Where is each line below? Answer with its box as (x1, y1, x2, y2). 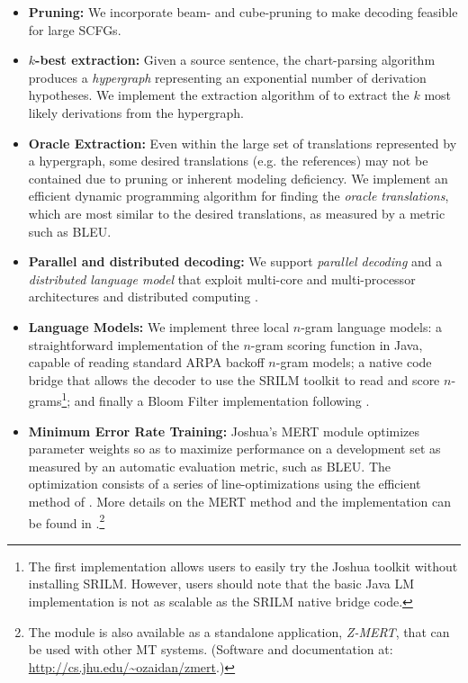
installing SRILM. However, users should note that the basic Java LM (28, 574, 415, 593)
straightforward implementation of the (28, 335, 239, 354)
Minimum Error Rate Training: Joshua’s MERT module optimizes (28, 421, 420, 440)
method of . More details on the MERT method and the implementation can (28, 491, 451, 510)
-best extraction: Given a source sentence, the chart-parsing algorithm (35, 50, 436, 69)
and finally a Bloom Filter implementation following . (74, 391, 370, 409)
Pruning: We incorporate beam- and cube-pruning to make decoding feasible (28, 3, 458, 21)
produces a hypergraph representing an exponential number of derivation (28, 67, 427, 86)
